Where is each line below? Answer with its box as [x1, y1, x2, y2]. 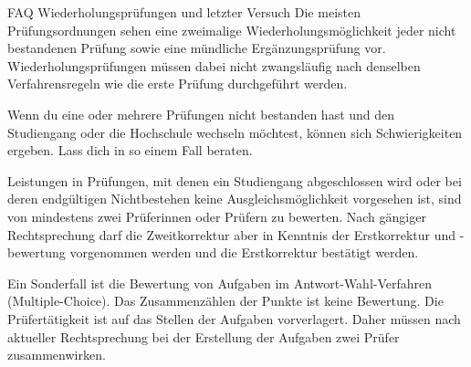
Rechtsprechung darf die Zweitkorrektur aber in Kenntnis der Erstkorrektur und [7, 225, 456, 244]
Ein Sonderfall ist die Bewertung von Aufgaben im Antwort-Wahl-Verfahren [7, 273, 433, 292]
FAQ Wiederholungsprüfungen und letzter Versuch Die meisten [7, 3, 361, 21]
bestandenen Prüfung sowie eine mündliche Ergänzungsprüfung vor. [7, 38, 386, 58]
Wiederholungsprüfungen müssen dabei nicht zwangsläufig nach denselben [7, 56, 421, 75]
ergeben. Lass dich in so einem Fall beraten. [7, 141, 253, 160]
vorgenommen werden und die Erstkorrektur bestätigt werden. [69, 243, 419, 262]
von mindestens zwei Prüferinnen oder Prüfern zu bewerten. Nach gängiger [7, 206, 426, 225]
